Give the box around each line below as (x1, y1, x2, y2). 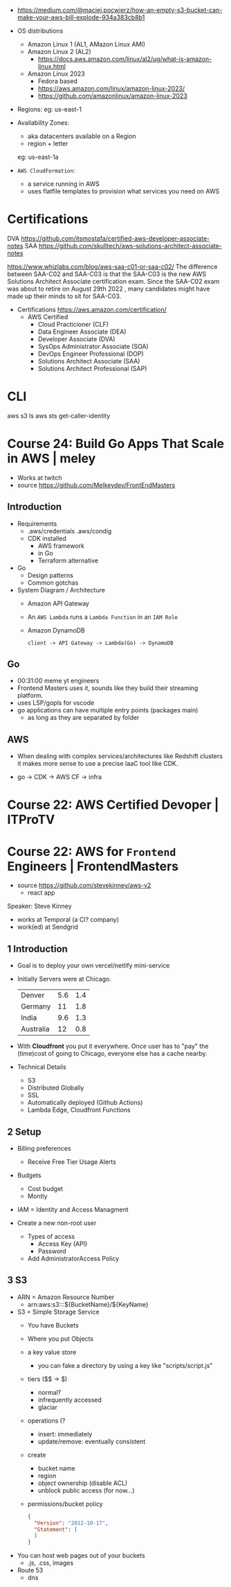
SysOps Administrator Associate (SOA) (37, 342, 149, 350)
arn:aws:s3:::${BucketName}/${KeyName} (27, 1300, 149, 1308)
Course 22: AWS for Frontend (7, 843, 176, 859)
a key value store (27, 1348, 77, 1356)
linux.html (37, 62, 66, 70)
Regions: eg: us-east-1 (17, 105, 82, 113)
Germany (20, 1002, 51, 1011)
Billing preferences (17, 1144, 71, 1152)
